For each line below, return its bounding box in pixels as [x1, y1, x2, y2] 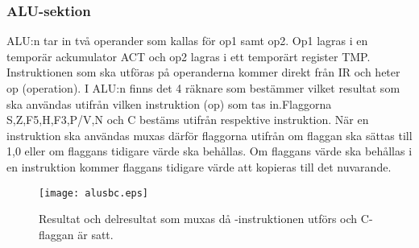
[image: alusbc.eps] [39, 187, 149, 199]
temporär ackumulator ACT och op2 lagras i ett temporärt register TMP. [6, 48, 371, 64]
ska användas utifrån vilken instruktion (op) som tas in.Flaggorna [6, 95, 332, 112]
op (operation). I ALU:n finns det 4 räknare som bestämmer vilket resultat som [6, 80, 400, 96]
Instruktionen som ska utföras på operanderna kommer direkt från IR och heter [6, 64, 400, 81]
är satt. [77, 225, 114, 242]
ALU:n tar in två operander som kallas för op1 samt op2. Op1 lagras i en [6, 32, 368, 49]
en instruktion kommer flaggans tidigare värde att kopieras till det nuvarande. [6, 158, 392, 175]
